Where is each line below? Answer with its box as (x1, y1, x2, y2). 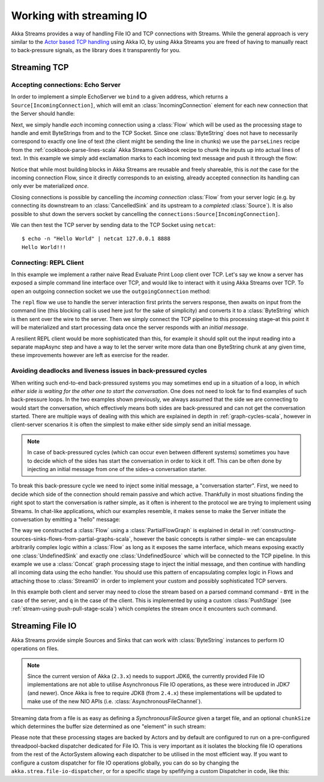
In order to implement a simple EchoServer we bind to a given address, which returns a (11, 93, 228, 100)
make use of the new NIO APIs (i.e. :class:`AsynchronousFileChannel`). (27, 698, 202, 705)
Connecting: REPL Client (11, 258, 84, 266)
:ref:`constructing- (250, 527, 296, 534)
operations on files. (11, 645, 59, 652)
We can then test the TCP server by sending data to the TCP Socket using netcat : (11, 221, 216, 228)
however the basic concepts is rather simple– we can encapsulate (133, 535, 297, 543)
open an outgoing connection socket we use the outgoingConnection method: (11, 287, 211, 295)
